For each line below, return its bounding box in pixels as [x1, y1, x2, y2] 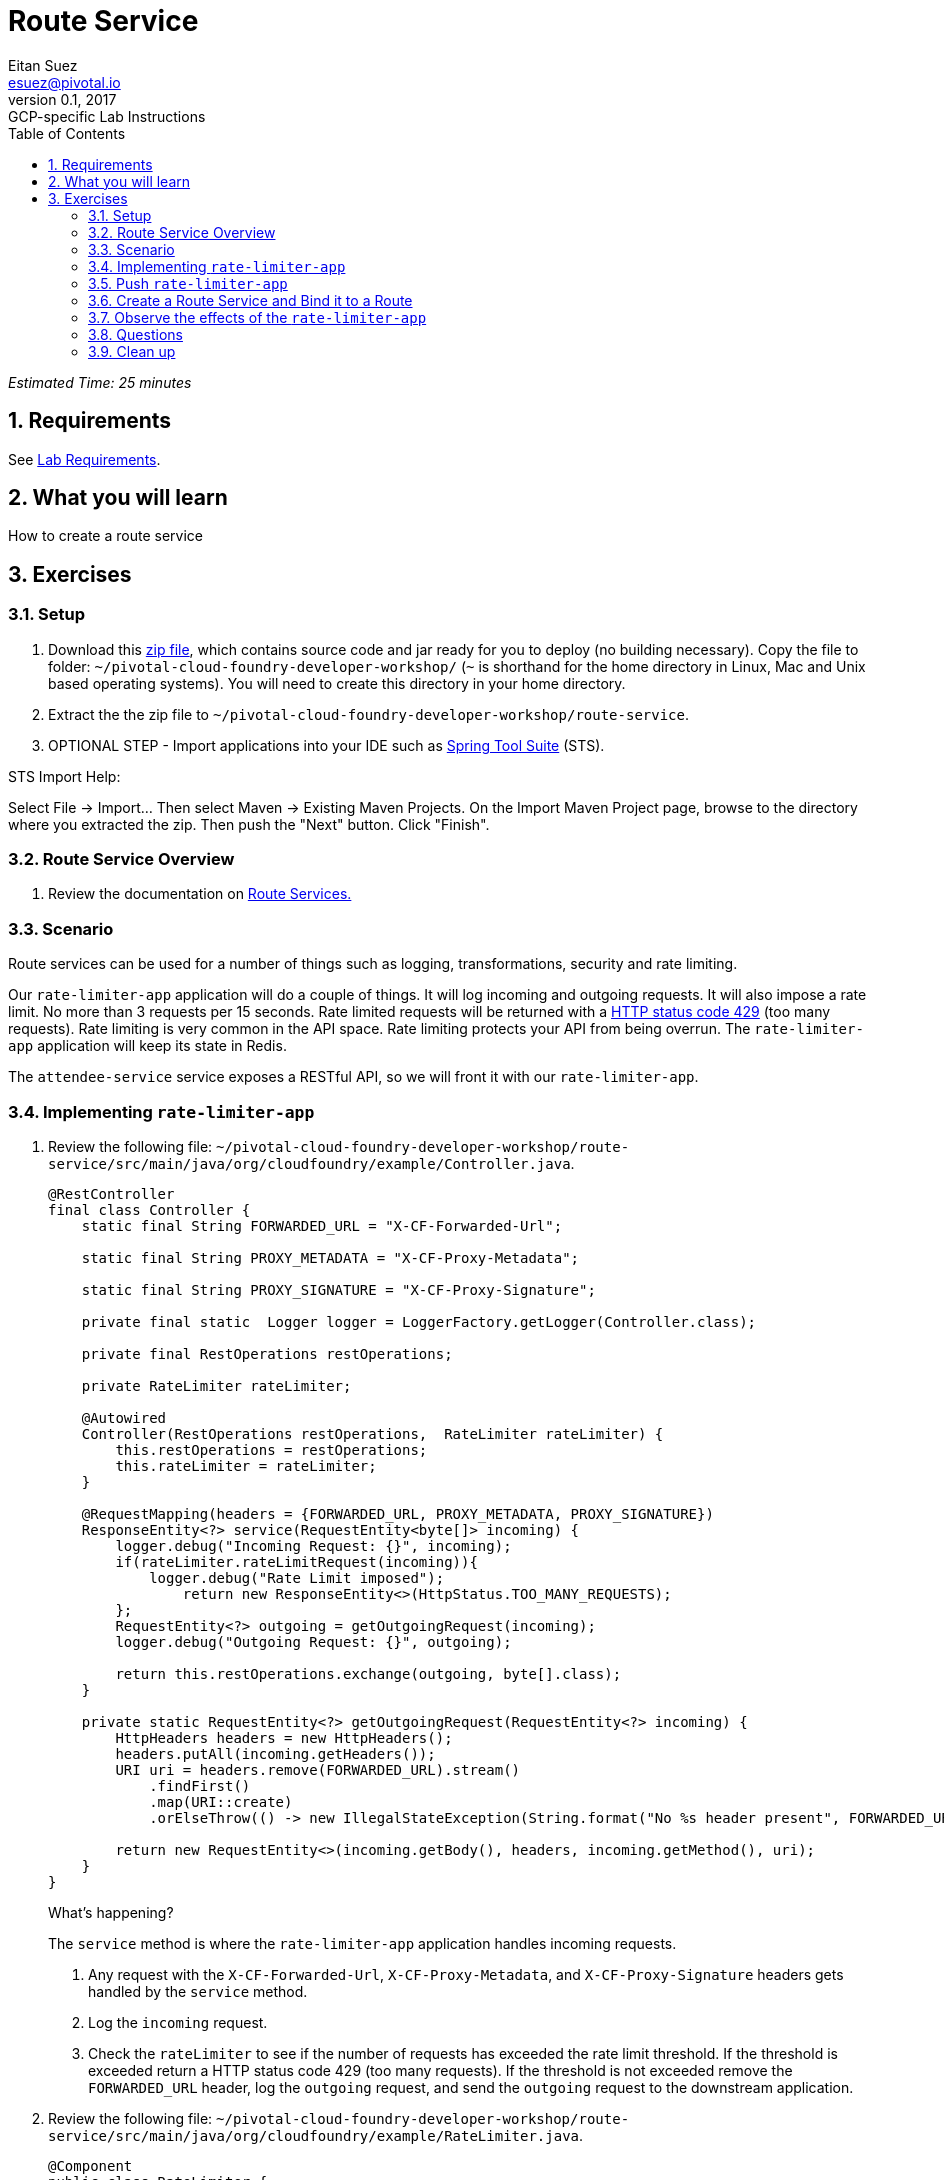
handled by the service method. [88, 1982, 308, 2000]
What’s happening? [48, 1903, 174, 1921]
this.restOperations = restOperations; [115, 1441, 428, 1458]
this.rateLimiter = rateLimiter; [115, 1457, 377, 1474]
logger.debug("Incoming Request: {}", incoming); [115, 1537, 512, 1554]
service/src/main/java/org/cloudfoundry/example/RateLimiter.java [48, 2127, 580, 2144]
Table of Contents [8, 124, 126, 142]
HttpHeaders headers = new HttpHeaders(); [115, 1729, 453, 1746]
